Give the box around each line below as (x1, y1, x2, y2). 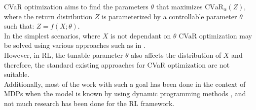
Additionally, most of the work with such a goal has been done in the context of (4, 78, 246, 89)
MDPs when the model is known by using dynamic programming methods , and (4, 88, 246, 99)
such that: (4, 21, 35, 31)
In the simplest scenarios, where (4, 30, 101, 40)
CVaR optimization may (179, 30, 252, 40)
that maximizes (156, 1, 203, 11)
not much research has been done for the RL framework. (4, 98, 175, 108)
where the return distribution (4, 11, 93, 21)
